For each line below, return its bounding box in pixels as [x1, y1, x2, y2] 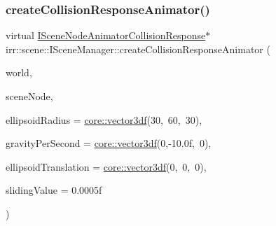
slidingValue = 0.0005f [6, 183, 102, 197]
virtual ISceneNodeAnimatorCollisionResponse [6, 28, 206, 43]
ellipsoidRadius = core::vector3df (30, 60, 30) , [6, 112, 202, 127]
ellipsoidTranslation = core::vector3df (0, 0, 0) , [6, 159, 207, 174]
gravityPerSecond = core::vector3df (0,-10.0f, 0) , [6, 136, 212, 150]
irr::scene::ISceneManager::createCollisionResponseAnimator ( [6, 41, 270, 56]
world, [6, 65, 32, 80]
